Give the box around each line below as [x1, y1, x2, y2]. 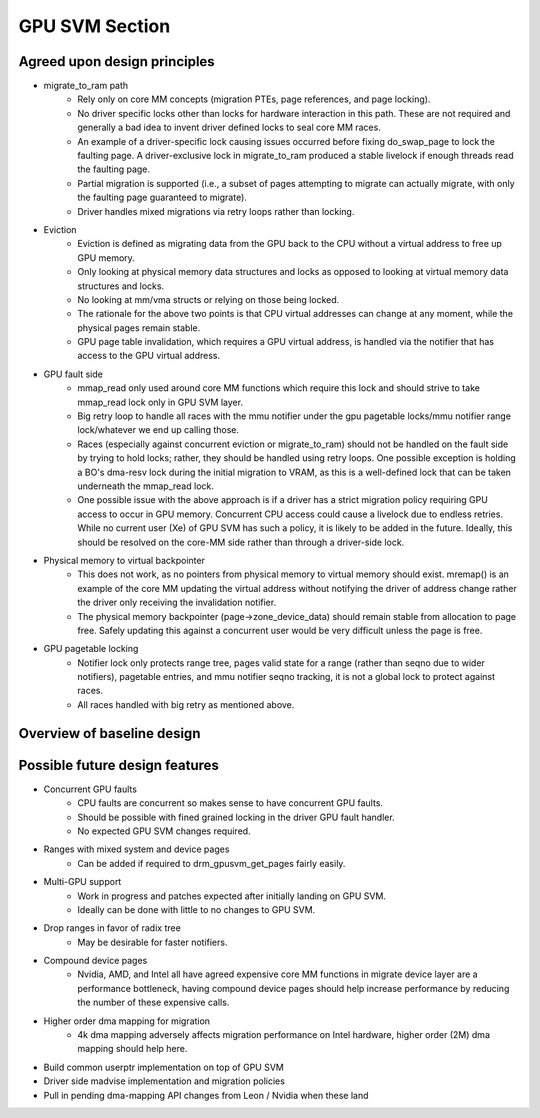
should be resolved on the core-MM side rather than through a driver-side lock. [77, 536, 405, 548]
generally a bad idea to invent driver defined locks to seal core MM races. [77, 121, 382, 134]
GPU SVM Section [18, 15, 171, 37]
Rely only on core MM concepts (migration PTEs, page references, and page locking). [77, 93, 431, 105]
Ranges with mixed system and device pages [43, 843, 230, 855]
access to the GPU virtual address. [77, 350, 221, 362]
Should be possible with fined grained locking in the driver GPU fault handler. [77, 811, 395, 823]
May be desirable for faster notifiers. [77, 936, 228, 948]
